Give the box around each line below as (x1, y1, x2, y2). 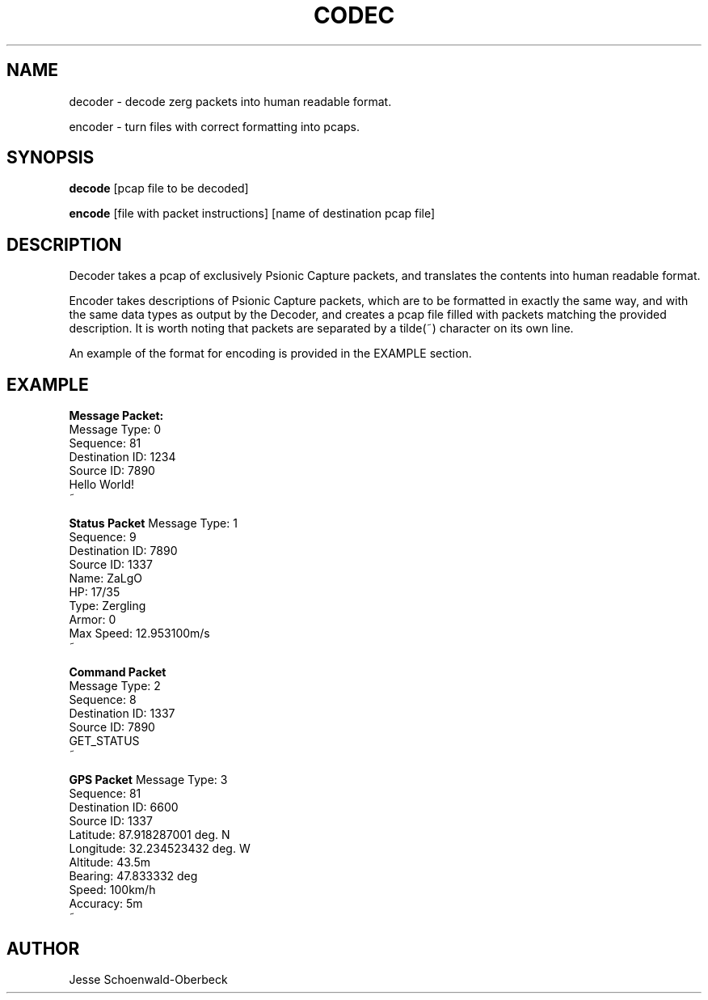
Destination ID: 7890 (69, 544, 178, 558)
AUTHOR (6, 938, 80, 959)
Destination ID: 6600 (69, 800, 179, 815)
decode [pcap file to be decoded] (69, 181, 249, 196)
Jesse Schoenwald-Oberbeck (69, 972, 228, 986)
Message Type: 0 (69, 422, 162, 437)
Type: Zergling (69, 599, 146, 613)
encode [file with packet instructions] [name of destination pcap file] (69, 206, 436, 221)
